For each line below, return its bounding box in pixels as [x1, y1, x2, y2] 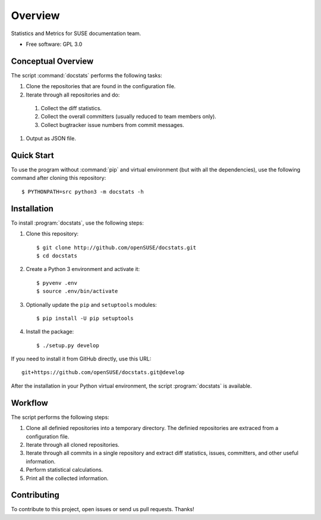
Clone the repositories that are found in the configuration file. [26, 83, 176, 90]
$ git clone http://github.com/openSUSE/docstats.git [36, 244, 196, 251]
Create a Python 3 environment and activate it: [26, 266, 140, 273]
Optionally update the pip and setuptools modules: [26, 301, 157, 308]
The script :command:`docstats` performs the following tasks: [11, 71, 163, 79]
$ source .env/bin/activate [36, 288, 118, 295]
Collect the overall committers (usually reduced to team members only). [40, 113, 216, 120]
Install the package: [26, 328, 74, 335]
